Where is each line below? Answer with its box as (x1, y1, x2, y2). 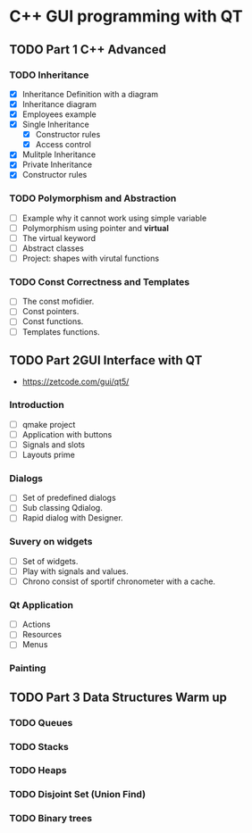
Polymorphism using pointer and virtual (21, 222, 170, 233)
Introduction (9, 399, 64, 412)
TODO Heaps (9, 764, 67, 777)
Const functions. (21, 316, 84, 327)
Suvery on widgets (9, 536, 93, 548)
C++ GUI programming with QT (9, 6, 243, 27)
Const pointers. (21, 306, 80, 317)
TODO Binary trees (9, 812, 92, 825)
